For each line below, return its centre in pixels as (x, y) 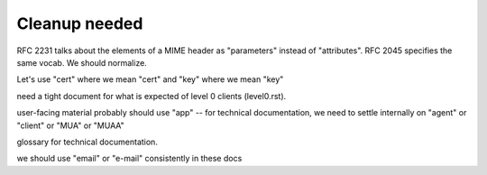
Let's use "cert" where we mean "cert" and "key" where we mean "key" (150, 79)
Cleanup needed (80, 23)
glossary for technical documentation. (87, 142)
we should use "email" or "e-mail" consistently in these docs (129, 159)
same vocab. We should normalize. (82, 62)
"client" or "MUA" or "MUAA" (71, 125)
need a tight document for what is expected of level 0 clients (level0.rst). (152, 96)
